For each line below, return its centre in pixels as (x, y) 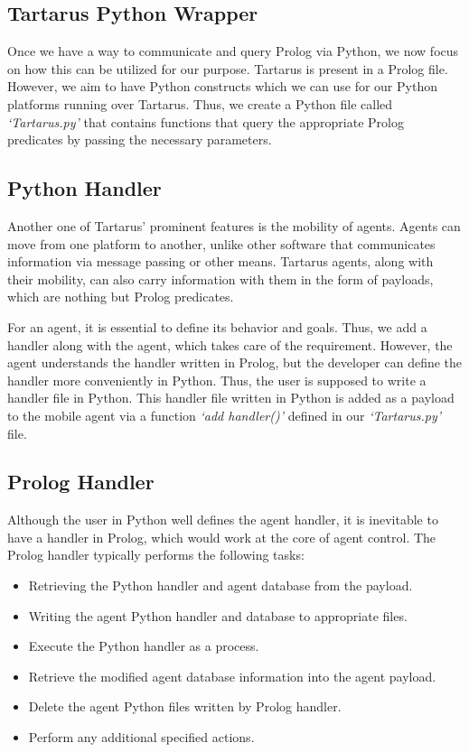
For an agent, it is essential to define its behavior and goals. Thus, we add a (217, 326)
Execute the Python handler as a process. (144, 646)
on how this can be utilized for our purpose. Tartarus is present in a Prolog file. (228, 68)
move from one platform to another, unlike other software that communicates (221, 243)
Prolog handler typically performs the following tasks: (156, 555)
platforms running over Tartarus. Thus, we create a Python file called (200, 103)
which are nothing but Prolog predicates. (121, 297)
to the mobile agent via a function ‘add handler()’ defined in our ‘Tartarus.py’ (224, 415)
